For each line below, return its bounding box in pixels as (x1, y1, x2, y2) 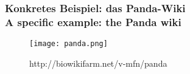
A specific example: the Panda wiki (5, 14, 181, 29)
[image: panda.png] (29, 39, 108, 49)
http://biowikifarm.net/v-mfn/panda (29, 56, 167, 69)
